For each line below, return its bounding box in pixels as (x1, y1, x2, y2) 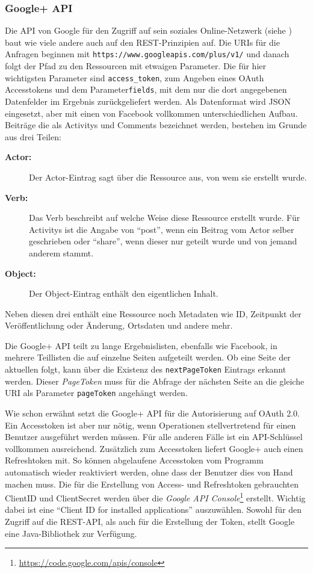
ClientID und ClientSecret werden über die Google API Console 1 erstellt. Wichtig (5, 490, 306, 504)
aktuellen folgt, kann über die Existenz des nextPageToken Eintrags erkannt (5, 363, 287, 376)
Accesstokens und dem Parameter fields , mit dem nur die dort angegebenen (5, 83, 287, 96)
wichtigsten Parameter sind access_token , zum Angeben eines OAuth (5, 71, 264, 84)
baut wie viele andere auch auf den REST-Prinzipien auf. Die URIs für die (5, 36, 280, 48)
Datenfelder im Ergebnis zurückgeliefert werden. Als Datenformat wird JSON (5, 94, 291, 107)
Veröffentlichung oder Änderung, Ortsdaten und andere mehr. (5, 319, 233, 332)
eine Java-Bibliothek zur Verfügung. (5, 527, 137, 539)
